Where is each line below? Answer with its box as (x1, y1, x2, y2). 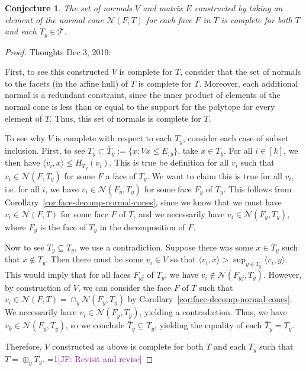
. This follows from (223, 182, 292, 195)
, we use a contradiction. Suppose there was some (74, 241, 253, 253)
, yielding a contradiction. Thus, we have (139, 306, 287, 318)
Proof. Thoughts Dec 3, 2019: (5, 45, 111, 58)
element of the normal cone (5, 13, 104, 26)
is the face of (40, 220, 86, 233)
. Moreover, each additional (199, 77, 298, 89)
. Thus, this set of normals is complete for (49, 112, 201, 124)
